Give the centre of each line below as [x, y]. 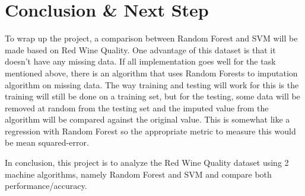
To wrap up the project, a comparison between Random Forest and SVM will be [151, 38]
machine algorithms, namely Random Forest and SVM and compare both [138, 174]
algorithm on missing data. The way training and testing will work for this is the [152, 84]
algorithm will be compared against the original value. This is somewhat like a [147, 119]
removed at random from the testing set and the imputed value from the [137, 107]
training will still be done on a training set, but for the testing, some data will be [152, 96]
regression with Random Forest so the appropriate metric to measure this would [150, 131]
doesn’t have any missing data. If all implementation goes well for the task [140, 61]
